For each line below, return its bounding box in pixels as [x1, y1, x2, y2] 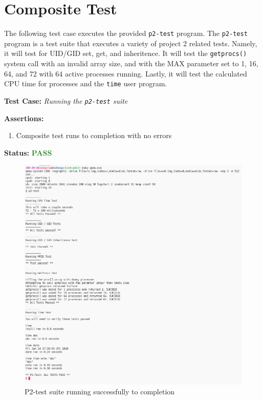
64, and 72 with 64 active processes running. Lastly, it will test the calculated [4, 68, 247, 79]
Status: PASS [4, 147, 52, 158]
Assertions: [4, 112, 44, 123]
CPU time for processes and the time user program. [4, 78, 167, 89]
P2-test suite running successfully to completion [25, 386, 175, 397]
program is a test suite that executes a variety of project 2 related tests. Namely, [4, 37, 257, 48]
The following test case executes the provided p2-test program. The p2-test [4, 28, 248, 39]
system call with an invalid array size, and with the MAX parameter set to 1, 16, [4, 58, 258, 69]
